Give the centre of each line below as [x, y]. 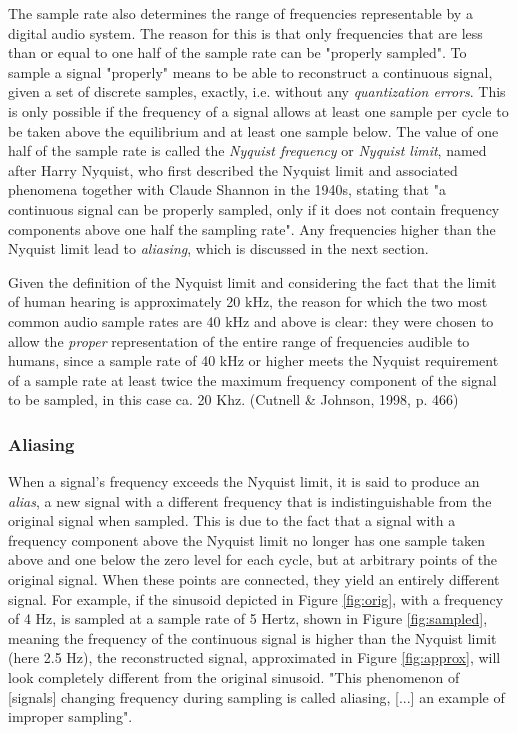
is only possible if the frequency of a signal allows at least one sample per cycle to [258, 110]
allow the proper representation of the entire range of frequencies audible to [239, 340]
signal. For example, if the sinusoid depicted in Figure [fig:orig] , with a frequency [256, 598]
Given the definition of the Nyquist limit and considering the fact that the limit [252, 281]
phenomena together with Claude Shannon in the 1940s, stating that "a [227, 189]
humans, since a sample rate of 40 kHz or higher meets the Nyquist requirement [253, 360]
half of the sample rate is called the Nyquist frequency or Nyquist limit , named [247, 150]
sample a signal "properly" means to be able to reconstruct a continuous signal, [250, 71]
